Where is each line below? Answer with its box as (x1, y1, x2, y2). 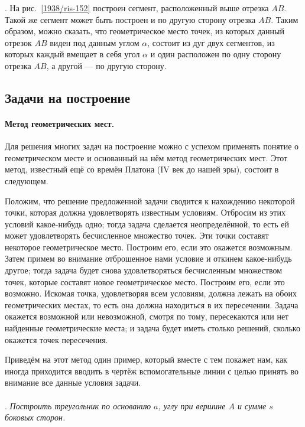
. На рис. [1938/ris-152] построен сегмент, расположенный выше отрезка (5, 2, 269, 14)
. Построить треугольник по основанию (5, 399, 151, 412)
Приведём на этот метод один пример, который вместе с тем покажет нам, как (5, 353, 287, 366)
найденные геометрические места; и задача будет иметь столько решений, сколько (5, 322, 300, 334)
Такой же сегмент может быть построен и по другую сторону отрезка (5, 13, 256, 25)
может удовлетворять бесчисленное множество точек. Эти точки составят (5, 229, 269, 242)
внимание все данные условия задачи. (5, 376, 141, 389)
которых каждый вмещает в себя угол (5, 48, 140, 60)
